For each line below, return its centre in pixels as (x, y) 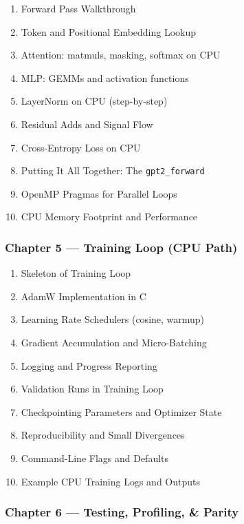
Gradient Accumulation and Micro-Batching (114, 342)
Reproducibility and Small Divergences (103, 435)
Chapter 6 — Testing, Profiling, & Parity (122, 512)
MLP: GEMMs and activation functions (105, 77)
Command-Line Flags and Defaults (95, 458)
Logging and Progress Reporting (89, 365)
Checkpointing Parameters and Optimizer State (121, 411)
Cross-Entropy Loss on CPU (81, 147)
